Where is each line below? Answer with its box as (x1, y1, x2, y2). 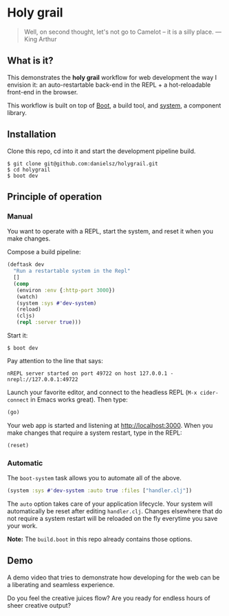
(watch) (16, 293, 39, 300)
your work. (7, 522, 38, 530)
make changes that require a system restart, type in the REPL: (7, 429, 182, 437)
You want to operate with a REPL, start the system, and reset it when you (7, 227, 213, 236)
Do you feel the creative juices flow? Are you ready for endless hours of (7, 594, 211, 602)
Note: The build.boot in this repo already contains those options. (7, 535, 193, 543)
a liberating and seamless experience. (7, 580, 115, 588)
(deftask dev (7, 261, 45, 268)
